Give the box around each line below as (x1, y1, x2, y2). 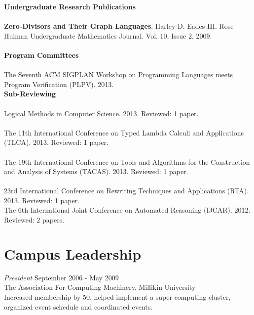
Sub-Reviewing (4, 89, 56, 99)
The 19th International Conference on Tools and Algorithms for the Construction (4, 156, 250, 167)
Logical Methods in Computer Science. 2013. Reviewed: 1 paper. (4, 108, 199, 118)
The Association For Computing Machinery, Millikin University (4, 282, 196, 292)
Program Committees (4, 49, 79, 60)
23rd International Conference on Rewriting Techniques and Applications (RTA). (4, 185, 249, 196)
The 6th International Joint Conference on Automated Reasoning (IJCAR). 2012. (4, 205, 251, 215)
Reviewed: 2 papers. (4, 215, 65, 225)
